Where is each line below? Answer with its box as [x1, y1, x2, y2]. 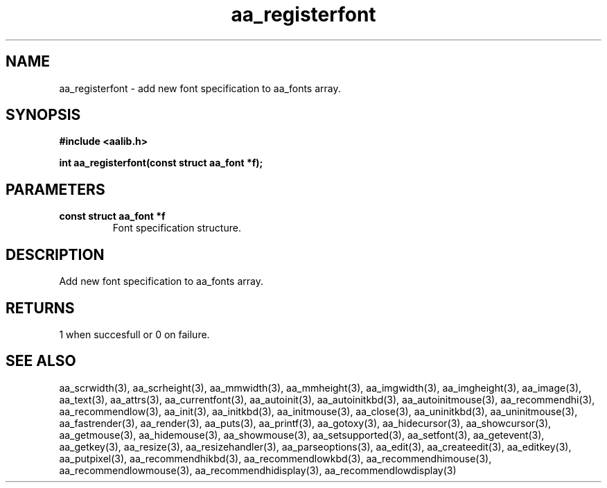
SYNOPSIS [6, 106, 81, 124]
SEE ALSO [6, 352, 76, 370]
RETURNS [6, 299, 75, 317]
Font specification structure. [112, 222, 241, 234]
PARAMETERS [6, 180, 105, 198]
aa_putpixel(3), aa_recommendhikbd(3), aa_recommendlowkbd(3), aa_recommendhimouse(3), [59, 452, 492, 464]
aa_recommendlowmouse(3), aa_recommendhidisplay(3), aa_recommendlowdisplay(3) [59, 464, 457, 476]
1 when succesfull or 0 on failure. [59, 328, 210, 340]
